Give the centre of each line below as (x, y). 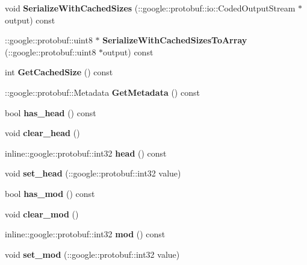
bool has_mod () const (50, 193)
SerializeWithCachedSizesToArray (175, 40)
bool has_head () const (51, 112)
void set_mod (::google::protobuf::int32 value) (92, 254)
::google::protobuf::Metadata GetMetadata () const (102, 92)
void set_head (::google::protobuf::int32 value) (93, 173)
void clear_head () (42, 133)
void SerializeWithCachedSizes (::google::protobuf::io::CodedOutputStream (150, 8)
